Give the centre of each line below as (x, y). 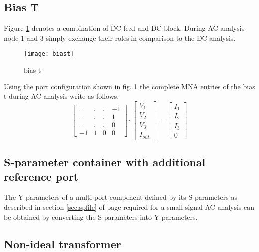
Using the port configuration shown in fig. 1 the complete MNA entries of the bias (129, 86)
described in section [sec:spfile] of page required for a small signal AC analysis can (129, 207)
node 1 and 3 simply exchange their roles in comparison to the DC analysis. (120, 38)
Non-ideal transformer (63, 243)
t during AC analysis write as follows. (62, 96)
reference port (41, 176)
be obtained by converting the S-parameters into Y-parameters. (101, 216)
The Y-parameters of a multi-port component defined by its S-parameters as (121, 197)
